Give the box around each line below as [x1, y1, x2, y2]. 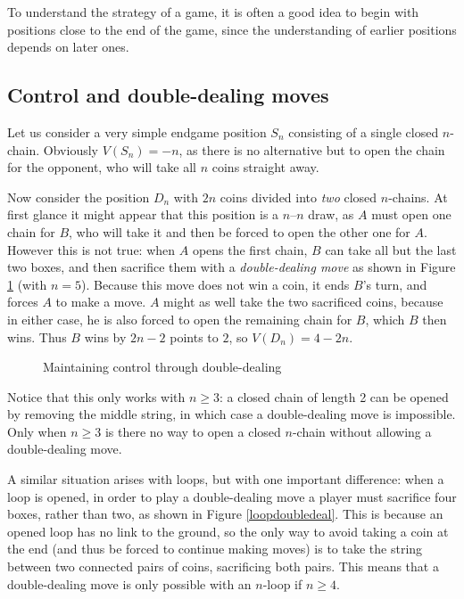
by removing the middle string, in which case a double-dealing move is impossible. [7, 405, 456, 423]
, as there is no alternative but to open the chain [178, 140, 445, 159]
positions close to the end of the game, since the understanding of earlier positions [7, 20, 457, 38]
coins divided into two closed [220, 187, 377, 206]
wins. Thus [7, 327, 67, 346]
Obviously [43, 140, 98, 159]
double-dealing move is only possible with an [7, 574, 252, 593]
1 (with [7, 275, 47, 293]
